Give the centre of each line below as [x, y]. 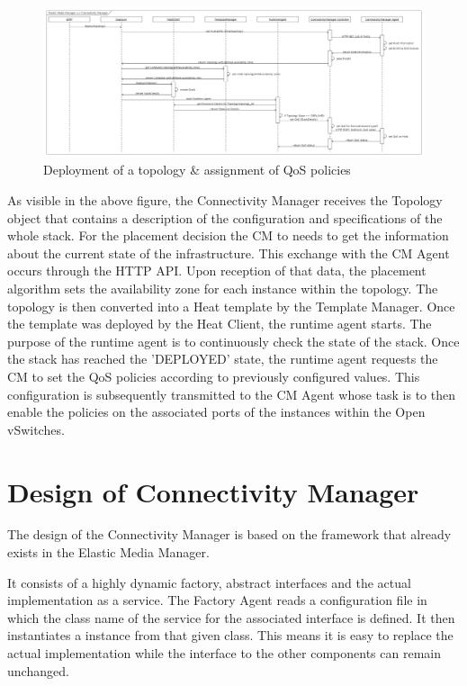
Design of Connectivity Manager [213, 491]
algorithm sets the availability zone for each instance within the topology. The [223, 289]
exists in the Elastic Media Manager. [108, 552]
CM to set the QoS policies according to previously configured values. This [214, 376]
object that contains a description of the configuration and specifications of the [225, 217]
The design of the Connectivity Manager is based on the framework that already [229, 534]
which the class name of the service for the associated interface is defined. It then [231, 617]
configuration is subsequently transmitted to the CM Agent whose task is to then [231, 394]
